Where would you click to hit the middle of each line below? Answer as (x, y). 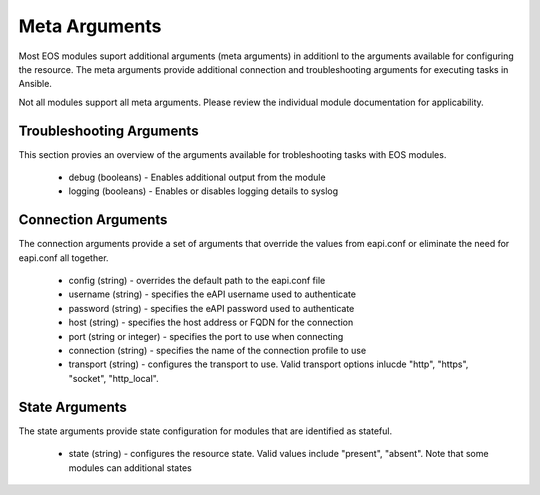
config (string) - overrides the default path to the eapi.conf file (197, 281)
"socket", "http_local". (113, 378)
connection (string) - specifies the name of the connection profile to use (217, 351)
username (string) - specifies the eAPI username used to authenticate (212, 294)
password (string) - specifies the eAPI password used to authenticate (211, 308)
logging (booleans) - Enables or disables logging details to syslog (203, 191)
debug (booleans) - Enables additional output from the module (197, 177)
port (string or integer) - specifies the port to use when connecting (206, 336)
